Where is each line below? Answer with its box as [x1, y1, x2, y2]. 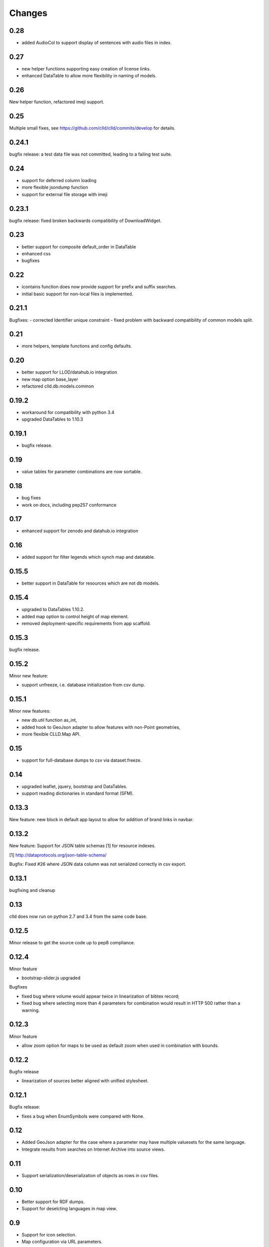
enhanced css [21, 250, 51, 256]
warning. [21, 1007, 40, 1013]
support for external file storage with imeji [21, 191, 108, 197]
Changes [9, 7, 47, 18]
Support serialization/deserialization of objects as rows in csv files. [21, 1172, 159, 1178]
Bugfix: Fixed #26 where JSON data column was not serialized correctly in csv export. [9, 861, 186, 867]
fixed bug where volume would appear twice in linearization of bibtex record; [21, 993, 180, 999]
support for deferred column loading [21, 177, 97, 183]
